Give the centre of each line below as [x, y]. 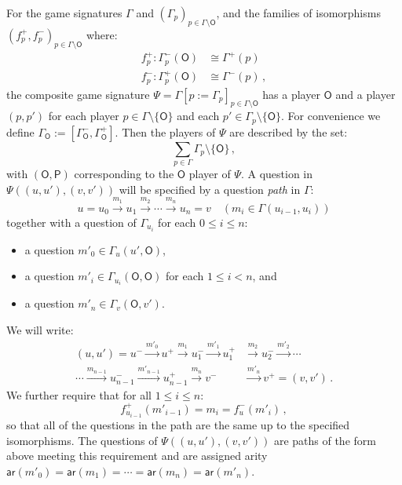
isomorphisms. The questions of [82, 440]
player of [210, 174]
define [20, 131]
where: [102, 34]
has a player [291, 94]
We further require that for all [79, 394]
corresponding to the [124, 174]
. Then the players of [165, 131]
